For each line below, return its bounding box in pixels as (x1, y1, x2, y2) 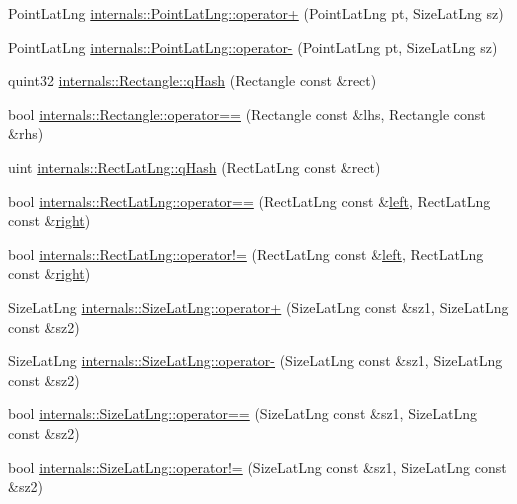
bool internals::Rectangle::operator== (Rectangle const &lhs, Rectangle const (8, 103, 486, 124)
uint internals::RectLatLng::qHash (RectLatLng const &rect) (8, 156, 381, 177)
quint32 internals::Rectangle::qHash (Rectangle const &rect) (8, 70, 377, 91)
